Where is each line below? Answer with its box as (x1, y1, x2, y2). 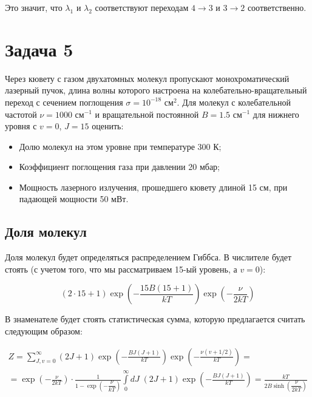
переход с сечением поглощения (5, 95, 123, 108)
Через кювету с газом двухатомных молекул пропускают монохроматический (5, 72, 290, 84)
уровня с (5, 120, 37, 132)
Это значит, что (5, 1, 63, 13)
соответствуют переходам (95, 1, 189, 13)
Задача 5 (5, 36, 73, 61)
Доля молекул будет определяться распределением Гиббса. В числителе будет (5, 251, 292, 263)
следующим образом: (5, 325, 83, 338)
